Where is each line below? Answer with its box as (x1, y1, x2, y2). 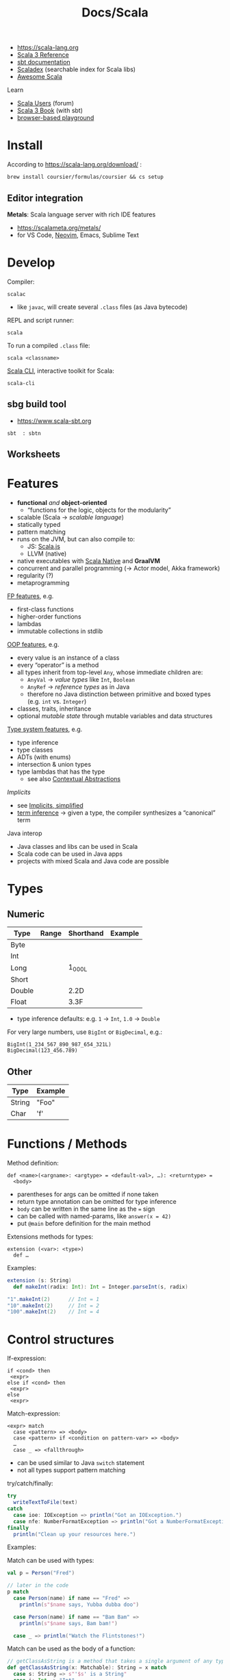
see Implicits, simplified (16, 802, 84, 810)
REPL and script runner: (7, 316, 74, 324)
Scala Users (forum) (16, 99, 74, 108)
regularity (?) (16, 571, 53, 580)
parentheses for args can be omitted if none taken (16, 1190, 159, 1198)
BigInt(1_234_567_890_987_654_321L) (7, 1041, 112, 1048)
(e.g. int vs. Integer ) (27, 697, 87, 706)
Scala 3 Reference (16, 51, 70, 59)
